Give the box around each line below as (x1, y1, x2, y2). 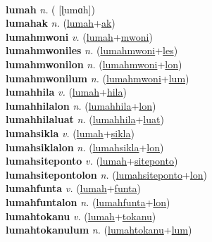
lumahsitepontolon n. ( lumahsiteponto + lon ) (6, 167, 207, 181)
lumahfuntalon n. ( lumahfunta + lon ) (6, 194, 170, 209)
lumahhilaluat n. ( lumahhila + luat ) (6, 112, 164, 127)
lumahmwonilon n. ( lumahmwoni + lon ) (6, 56, 182, 71)
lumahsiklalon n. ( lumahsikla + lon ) (6, 139, 164, 154)
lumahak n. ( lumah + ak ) (6, 15, 116, 30)
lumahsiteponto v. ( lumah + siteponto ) (6, 153, 178, 168)
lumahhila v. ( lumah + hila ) (6, 84, 127, 99)
